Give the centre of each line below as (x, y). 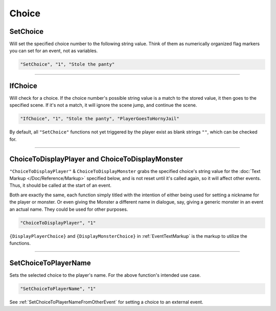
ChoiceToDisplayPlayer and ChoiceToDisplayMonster (96, 159)
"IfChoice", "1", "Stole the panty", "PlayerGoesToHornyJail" (100, 119)
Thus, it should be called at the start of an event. (61, 185)
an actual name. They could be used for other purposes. (69, 209)
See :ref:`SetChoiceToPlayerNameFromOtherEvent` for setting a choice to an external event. (106, 302)
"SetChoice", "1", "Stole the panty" (67, 64)
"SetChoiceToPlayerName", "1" (58, 288)
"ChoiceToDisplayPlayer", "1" (58, 223)
